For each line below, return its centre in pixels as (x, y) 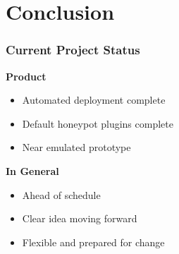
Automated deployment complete (94, 100)
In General (32, 170)
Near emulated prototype (76, 147)
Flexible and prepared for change (93, 242)
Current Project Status (73, 50)
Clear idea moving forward (80, 218)
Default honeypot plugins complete (98, 123)
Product (26, 76)
